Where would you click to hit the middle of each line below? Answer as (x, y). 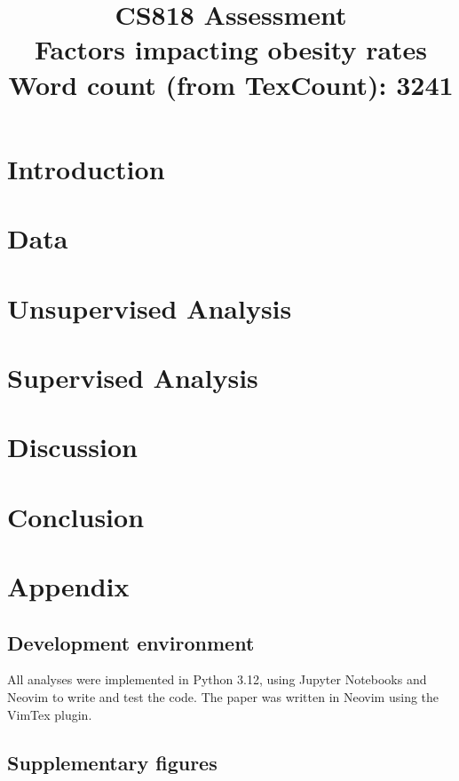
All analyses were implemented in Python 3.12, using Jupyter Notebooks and (217, 679)
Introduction (86, 168)
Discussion (72, 447)
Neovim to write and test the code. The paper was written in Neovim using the (223, 696)
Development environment (131, 642)
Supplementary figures (112, 762)
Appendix (68, 586)
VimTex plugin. (50, 714)
